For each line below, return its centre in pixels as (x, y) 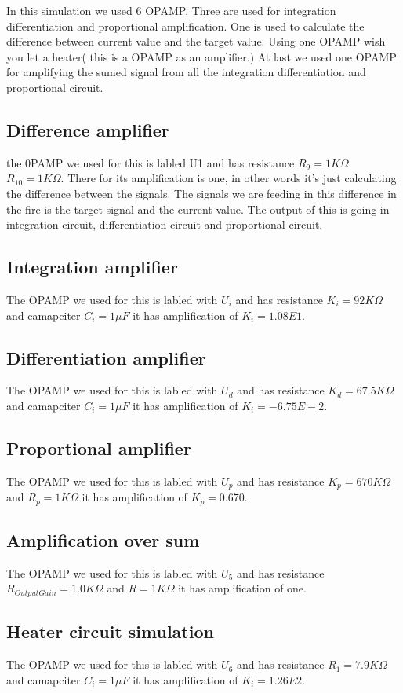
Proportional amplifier (99, 447)
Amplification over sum (103, 540)
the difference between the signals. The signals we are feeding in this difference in (201, 193)
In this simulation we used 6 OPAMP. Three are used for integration (171, 10)
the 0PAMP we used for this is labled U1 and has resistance (151, 162)
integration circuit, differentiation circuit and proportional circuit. (165, 224)
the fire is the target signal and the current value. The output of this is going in (198, 209)
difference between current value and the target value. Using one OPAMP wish (196, 41)
